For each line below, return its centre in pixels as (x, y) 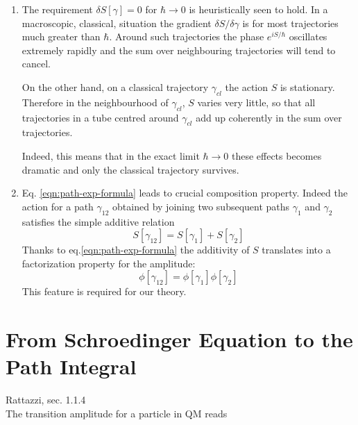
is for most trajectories (290, 23)
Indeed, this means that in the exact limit (111, 155)
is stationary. (307, 86)
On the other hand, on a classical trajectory (115, 86)
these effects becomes (276, 155)
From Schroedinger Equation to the (179, 339)
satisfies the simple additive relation (98, 221)
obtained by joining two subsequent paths (201, 206)
